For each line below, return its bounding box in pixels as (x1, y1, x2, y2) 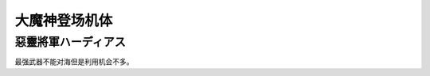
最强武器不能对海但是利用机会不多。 (14, 57, 134, 66)
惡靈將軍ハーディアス (14, 35, 127, 49)
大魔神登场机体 (14, 12, 113, 29)
